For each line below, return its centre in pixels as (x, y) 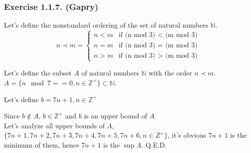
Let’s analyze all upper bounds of (54, 125)
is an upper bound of (116, 116)
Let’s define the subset (38, 73)
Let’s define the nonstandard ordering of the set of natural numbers (106, 25)
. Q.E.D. (154, 144)
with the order (170, 73)
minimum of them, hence (42, 144)
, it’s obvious (187, 135)
